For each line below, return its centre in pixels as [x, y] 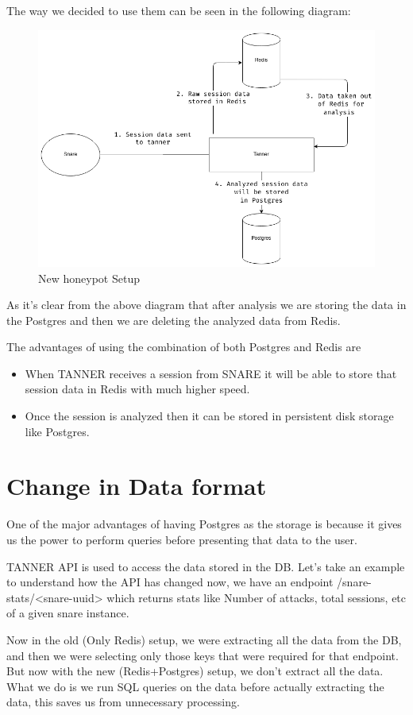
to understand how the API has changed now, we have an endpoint [170, 582]
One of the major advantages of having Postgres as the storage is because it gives [204, 524]
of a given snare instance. [68, 613]
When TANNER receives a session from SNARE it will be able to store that [211, 373]
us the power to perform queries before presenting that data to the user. [182, 539]
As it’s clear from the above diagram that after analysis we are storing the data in [206, 305]
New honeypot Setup [89, 278]
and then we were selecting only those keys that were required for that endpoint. [203, 655]
